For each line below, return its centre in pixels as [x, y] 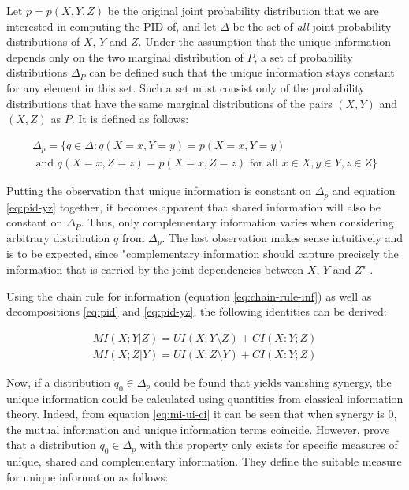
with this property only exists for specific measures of [269, 445]
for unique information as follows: [87, 476]
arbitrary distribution [58, 237]
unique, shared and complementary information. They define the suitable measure [204, 461]
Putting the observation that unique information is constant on [159, 191]
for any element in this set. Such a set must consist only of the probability [186, 87]
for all [264, 164]
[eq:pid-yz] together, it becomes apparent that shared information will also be [193, 206]
